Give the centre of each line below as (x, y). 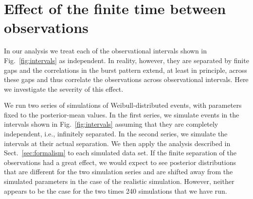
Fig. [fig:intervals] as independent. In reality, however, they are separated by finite (126, 60)
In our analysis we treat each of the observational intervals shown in (106, 51)
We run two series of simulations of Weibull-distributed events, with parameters (123, 105)
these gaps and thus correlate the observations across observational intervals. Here (126, 79)
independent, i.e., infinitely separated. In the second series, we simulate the (116, 134)
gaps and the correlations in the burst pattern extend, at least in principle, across (126, 70)
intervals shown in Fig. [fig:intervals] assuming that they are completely (111, 124)
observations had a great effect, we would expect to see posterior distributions (120, 162)
